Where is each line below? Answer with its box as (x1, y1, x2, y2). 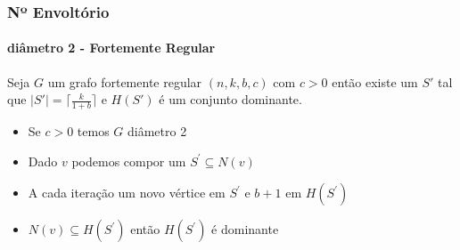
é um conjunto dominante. (159, 90, 302, 109)
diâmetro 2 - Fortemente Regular (7, 38, 216, 57)
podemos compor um (71, 151, 186, 170)
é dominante (211, 220, 279, 238)
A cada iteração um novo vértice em (28, 183, 226, 202)
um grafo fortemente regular (47, 72, 202, 91)
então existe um (332, 72, 418, 91)
